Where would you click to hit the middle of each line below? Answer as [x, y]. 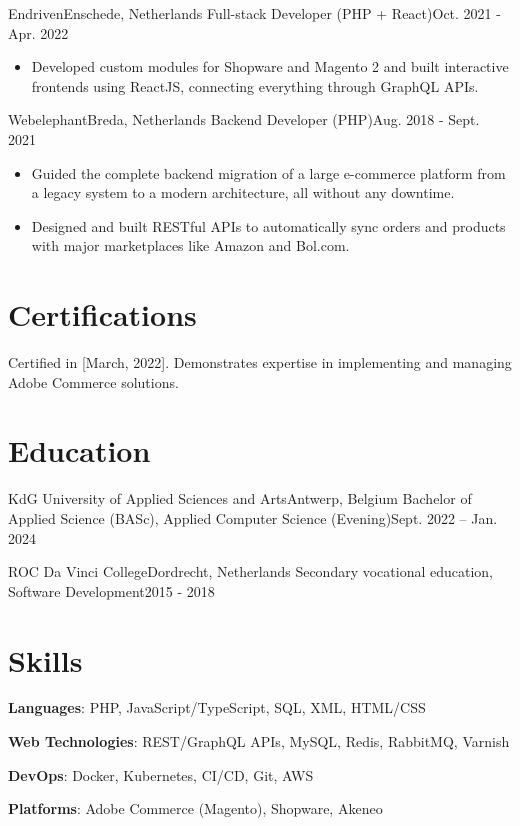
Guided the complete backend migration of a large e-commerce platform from [268, 172]
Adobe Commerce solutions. [93, 381]
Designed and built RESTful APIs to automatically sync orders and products [268, 225]
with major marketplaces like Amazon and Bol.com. [190, 245]
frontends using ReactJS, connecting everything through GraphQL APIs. [255, 85]
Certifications [102, 314]
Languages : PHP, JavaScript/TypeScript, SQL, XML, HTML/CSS [217, 707]
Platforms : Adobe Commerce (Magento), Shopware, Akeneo [195, 808]
